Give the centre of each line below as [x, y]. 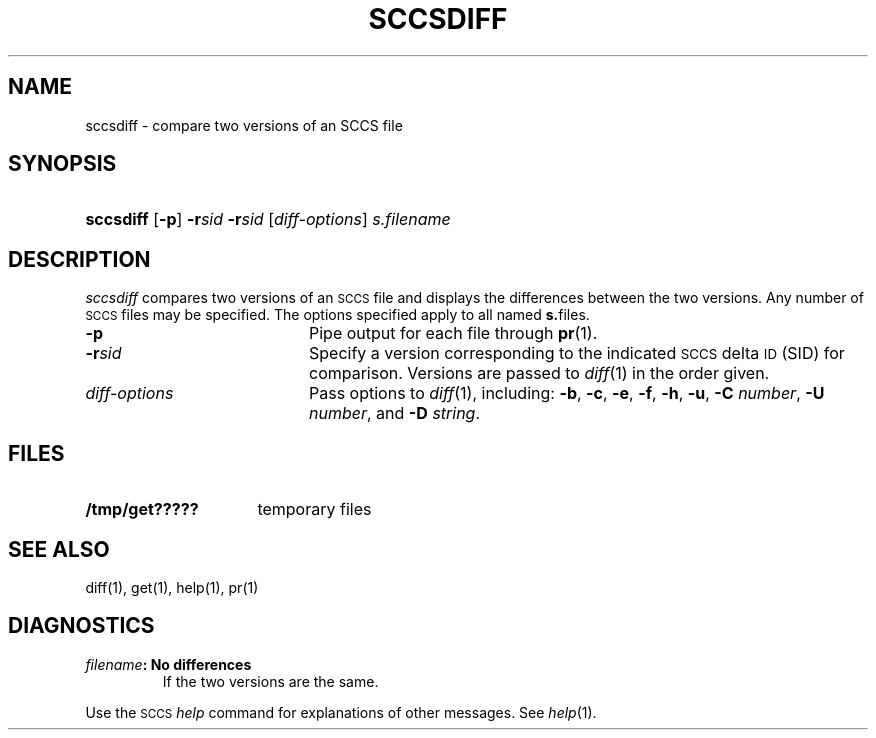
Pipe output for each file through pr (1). [453, 333]
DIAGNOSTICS [81, 626]
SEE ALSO [59, 549]
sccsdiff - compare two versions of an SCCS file [244, 125]
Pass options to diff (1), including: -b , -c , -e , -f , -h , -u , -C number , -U [566, 393]
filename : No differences [168, 664]
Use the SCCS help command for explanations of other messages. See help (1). [341, 712]
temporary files [314, 509]
